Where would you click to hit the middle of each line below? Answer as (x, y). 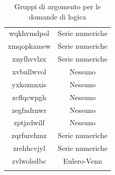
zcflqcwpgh (29, 97)
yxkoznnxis (29, 84)
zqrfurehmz (29, 135)
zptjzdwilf (29, 122)
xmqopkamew (29, 46)
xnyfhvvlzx (29, 59)
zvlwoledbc (29, 160)
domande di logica (57, 16)
